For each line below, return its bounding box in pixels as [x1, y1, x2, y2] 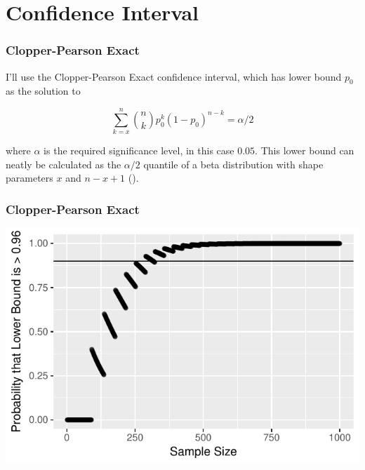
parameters [6, 170, 53, 185]
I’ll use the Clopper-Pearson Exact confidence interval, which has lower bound [6, 69, 342, 83]
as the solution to [6, 83, 81, 98]
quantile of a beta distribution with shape [143, 156, 324, 171]
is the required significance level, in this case [44, 143, 234, 158]
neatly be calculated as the [6, 156, 121, 171]
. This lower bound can [255, 143, 354, 158]
